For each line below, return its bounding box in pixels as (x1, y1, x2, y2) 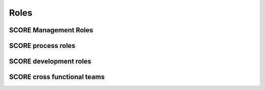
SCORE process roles (9, 42, 76, 50)
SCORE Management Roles (9, 26, 93, 34)
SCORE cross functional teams (9, 73, 105, 81)
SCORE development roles (9, 57, 92, 66)
